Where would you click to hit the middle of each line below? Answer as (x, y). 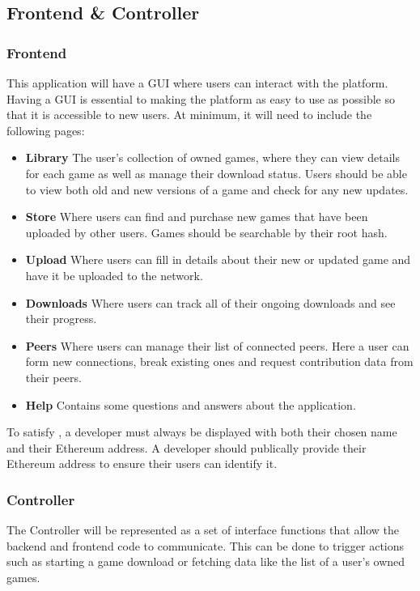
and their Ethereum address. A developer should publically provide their (187, 447)
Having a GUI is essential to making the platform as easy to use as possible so (201, 98)
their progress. (61, 319)
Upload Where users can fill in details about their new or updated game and (218, 259)
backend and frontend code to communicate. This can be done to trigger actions (206, 545)
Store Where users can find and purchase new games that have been (197, 217)
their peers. (53, 377)
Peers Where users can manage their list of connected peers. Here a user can (217, 345)
